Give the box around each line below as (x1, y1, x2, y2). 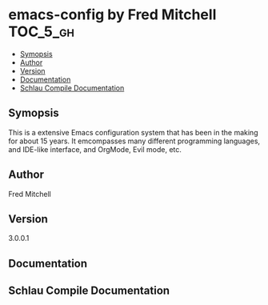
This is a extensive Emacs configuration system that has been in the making (8, 127, 258, 137)
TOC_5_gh (8, 22, 74, 41)
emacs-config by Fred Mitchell (8, 6, 217, 24)
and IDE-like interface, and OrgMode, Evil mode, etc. (8, 144, 182, 154)
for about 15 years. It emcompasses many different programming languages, (8, 136, 261, 146)
